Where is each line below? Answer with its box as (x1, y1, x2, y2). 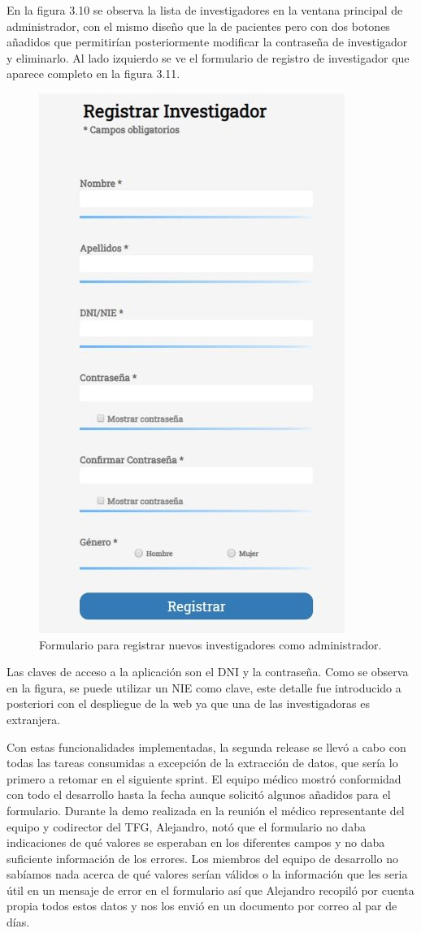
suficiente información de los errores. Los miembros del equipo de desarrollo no (7, 849, 398, 866)
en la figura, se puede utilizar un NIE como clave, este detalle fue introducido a (7, 679, 401, 696)
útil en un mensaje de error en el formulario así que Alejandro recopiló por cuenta (7, 881, 414, 898)
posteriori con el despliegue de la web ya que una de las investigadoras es (7, 695, 370, 712)
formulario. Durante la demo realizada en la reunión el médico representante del (7, 801, 405, 818)
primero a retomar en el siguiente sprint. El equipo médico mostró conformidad (7, 770, 401, 787)
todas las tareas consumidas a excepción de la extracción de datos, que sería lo (7, 754, 398, 771)
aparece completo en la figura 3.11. (7, 65, 180, 82)
